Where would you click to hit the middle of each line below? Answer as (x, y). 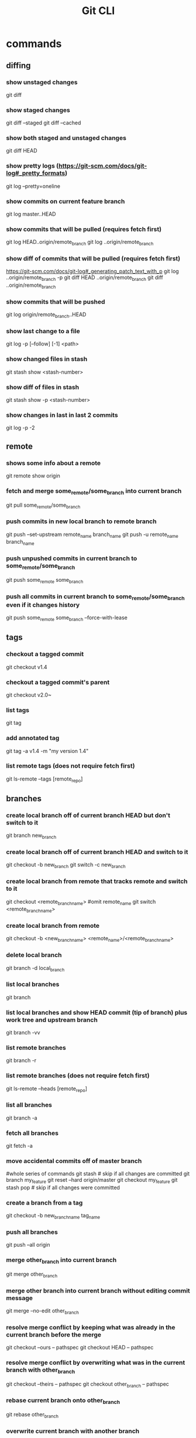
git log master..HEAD (31, 214)
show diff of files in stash (43, 387)
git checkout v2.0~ (29, 695)
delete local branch (34, 955)
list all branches (29, 1105)
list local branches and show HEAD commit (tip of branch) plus (97, 1012)
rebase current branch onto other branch (63, 1401)
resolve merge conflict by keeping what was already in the (91, 1327)
